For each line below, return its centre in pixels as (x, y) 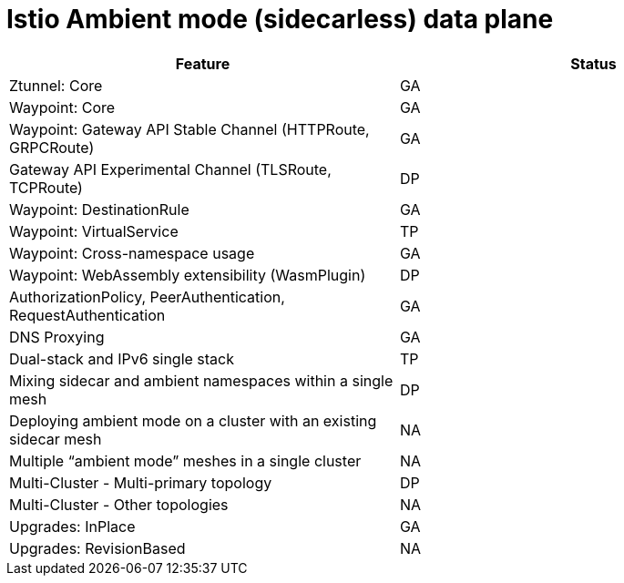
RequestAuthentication (87, 315)
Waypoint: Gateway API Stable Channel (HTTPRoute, (189, 129)
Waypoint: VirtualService (94, 231)
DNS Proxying (57, 337)
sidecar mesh (56, 439)
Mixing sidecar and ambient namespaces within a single (201, 380)
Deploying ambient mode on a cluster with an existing (193, 420)
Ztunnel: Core (56, 85)
